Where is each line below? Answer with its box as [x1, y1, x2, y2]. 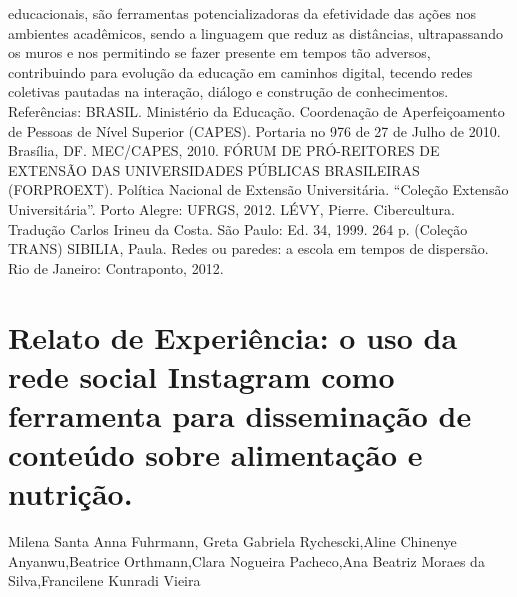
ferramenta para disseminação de [8, 394, 472, 435]
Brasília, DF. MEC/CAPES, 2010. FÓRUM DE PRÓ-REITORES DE [8, 140, 440, 161]
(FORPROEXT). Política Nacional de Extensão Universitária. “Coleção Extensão [8, 179, 509, 200]
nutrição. [8, 473, 133, 514]
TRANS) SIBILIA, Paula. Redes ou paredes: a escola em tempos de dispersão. [8, 238, 489, 259]
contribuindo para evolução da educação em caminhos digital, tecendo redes [8, 61, 473, 82]
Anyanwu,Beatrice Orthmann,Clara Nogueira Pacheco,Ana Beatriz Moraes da [8, 550, 485, 571]
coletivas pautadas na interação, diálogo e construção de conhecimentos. [8, 81, 449, 102]
